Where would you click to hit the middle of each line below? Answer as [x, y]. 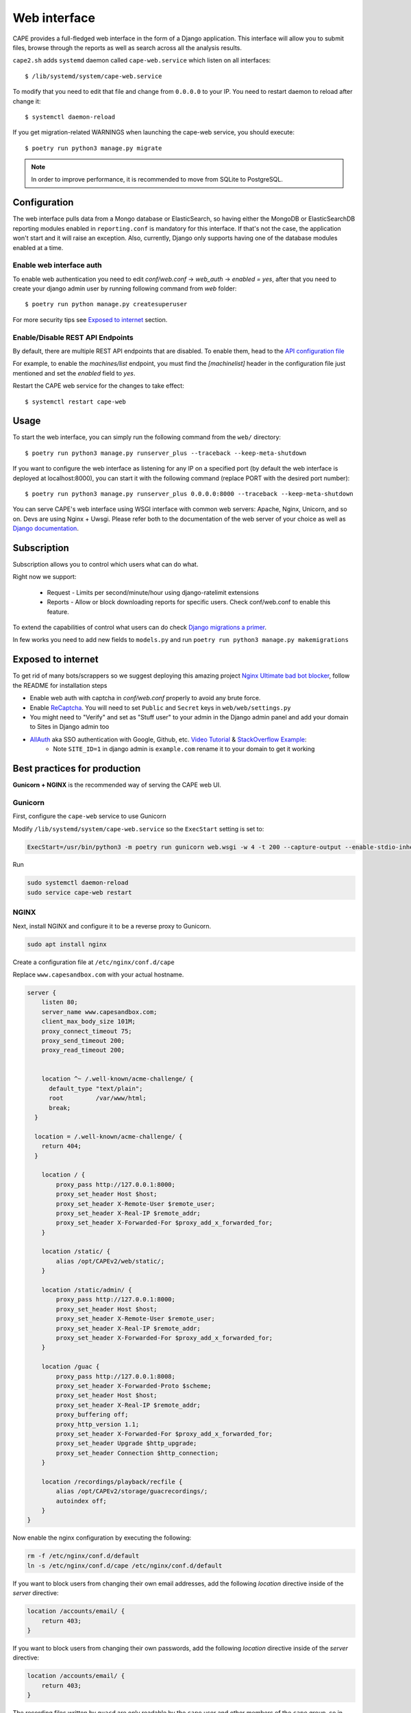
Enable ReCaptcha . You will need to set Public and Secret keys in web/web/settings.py [160, 707]
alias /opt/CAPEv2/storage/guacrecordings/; [132, 1491]
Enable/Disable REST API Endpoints [73, 337]
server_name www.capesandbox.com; [99, 1012]
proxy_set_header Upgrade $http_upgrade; [126, 1443]
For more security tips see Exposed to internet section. [90, 319]
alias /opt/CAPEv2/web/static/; [110, 1261]
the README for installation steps [60, 685]
